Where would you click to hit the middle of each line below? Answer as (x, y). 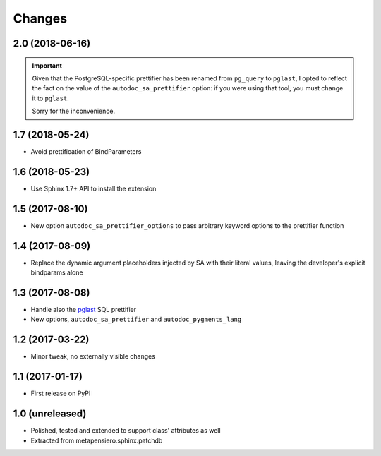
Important (47, 65)
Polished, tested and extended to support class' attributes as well (126, 431)
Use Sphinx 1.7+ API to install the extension (93, 188)
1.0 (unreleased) (50, 414)
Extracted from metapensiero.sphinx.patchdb (97, 440)
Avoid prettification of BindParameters (86, 152)
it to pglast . (51, 98)
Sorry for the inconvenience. (74, 111)
